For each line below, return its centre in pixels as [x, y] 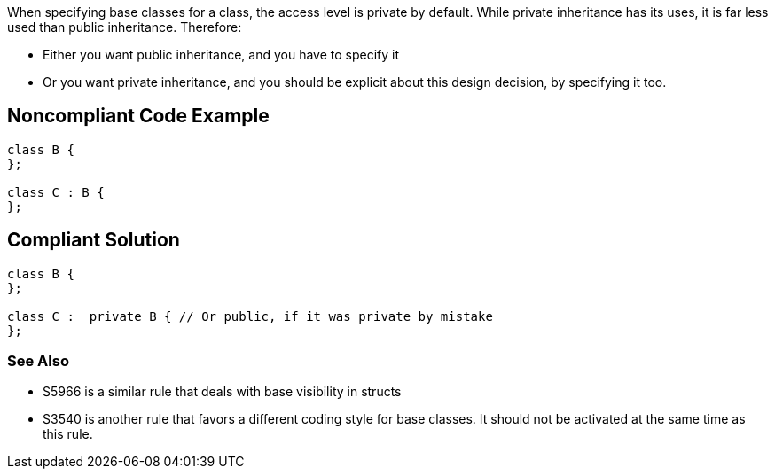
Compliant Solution [94, 240]
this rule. [68, 434]
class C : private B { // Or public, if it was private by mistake [250, 316]
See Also [38, 361]
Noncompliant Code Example [138, 116]
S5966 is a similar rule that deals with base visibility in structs [222, 392]
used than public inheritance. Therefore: [125, 27]
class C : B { [56, 192]
